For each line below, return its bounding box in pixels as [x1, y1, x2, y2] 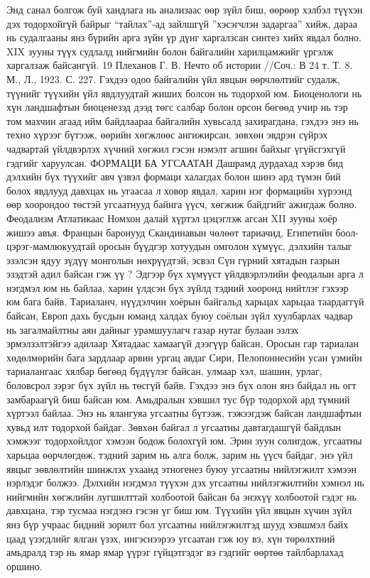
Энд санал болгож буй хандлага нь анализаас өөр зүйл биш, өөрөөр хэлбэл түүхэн [6, 2, 363, 16]
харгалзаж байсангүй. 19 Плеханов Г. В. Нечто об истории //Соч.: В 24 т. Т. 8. [6, 58, 353, 72]
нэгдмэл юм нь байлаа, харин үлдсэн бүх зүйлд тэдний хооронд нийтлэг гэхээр [6, 280, 349, 295]
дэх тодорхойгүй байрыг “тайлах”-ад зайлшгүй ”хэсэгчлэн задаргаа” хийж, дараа [6, 16, 357, 31]
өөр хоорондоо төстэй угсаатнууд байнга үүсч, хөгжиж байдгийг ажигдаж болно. [6, 197, 357, 212]
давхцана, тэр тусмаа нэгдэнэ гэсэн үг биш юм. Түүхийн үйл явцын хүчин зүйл [6, 503, 352, 518]
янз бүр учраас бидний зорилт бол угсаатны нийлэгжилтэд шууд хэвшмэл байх [6, 516, 349, 531]
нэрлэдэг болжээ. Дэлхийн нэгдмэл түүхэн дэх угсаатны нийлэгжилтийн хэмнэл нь [6, 475, 364, 490]
